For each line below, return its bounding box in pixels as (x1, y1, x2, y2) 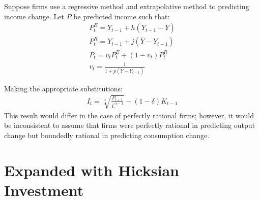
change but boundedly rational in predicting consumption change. (4, 130, 210, 140)
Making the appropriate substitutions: (4, 83, 123, 93)
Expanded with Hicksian (4, 159, 179, 180)
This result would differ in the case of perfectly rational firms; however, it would (4, 110, 254, 120)
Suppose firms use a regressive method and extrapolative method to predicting (4, 1, 249, 11)
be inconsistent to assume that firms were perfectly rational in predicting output (4, 120, 255, 130)
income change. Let (4, 11, 65, 21)
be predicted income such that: (73, 11, 170, 21)
